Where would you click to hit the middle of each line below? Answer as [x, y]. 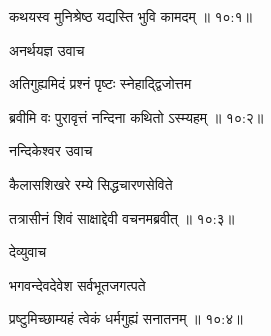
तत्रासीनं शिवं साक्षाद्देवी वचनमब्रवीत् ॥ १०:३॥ [122, 217]
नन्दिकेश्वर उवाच [51, 150]
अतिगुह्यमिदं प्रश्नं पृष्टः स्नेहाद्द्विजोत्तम [100, 83]
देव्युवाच [28, 251]
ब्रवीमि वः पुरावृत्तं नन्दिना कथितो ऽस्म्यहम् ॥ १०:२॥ [136, 116]
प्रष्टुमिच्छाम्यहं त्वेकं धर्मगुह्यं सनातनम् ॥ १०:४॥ [126, 318]
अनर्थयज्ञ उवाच [47, 49]
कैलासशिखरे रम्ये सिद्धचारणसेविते [91, 183]
